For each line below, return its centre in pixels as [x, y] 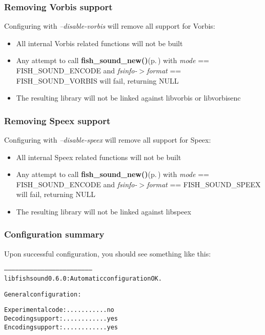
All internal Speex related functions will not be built [99, 157]
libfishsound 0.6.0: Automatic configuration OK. [83, 279]
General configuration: [43, 294]
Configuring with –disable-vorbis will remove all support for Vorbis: [110, 26]
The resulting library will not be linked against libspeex [104, 211]
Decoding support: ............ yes [61, 319]
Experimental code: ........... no [59, 310]
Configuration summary [54, 234]
